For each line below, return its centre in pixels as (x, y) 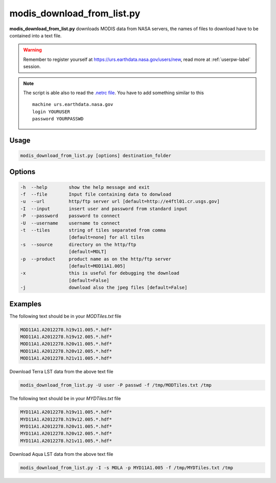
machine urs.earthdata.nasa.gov (73, 104)
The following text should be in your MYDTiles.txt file (65, 398)
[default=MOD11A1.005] (97, 266)
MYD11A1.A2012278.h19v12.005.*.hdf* (66, 419)
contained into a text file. (36, 35)
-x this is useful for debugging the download (100, 273)
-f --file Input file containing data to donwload (96, 194)
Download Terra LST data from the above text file (61, 372)
